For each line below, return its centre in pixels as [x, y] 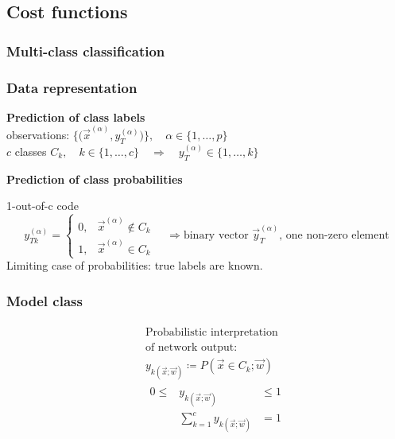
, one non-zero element [334, 236]
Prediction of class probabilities [95, 179]
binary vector [216, 236]
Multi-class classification [86, 51]
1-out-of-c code [43, 206]
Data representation [72, 87]
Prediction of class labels [76, 117]
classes [31, 151]
